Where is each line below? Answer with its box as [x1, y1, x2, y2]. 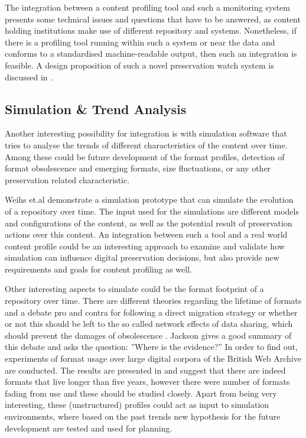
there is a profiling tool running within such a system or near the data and [5, 35, 275, 48]
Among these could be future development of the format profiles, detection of [5, 150, 285, 163]
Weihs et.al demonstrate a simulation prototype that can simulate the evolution [5, 193, 294, 206]
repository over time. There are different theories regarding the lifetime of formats [5, 294, 302, 307]
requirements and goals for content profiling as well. [5, 262, 192, 275]
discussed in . [5, 70, 53, 83]
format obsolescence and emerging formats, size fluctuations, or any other [5, 162, 271, 174]
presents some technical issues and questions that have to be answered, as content [5, 12, 301, 25]
